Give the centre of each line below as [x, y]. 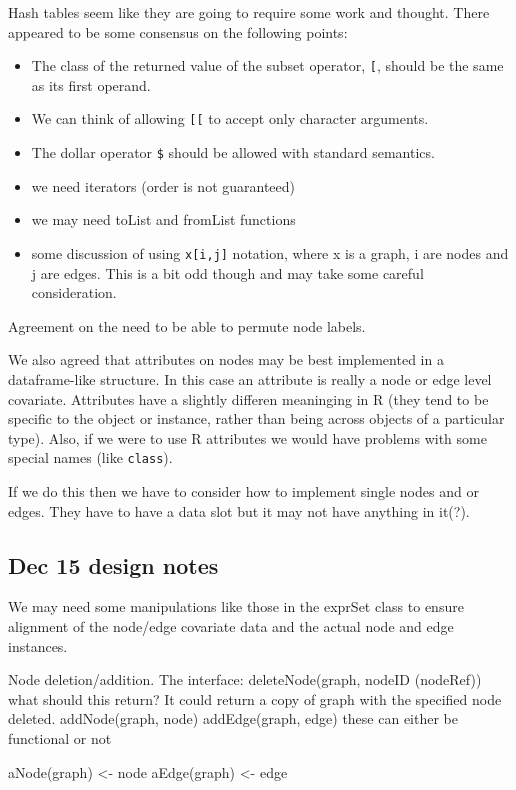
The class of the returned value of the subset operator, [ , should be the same [267, 65]
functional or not [60, 737]
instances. [38, 645]
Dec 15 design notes [113, 564]
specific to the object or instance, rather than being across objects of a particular [256, 418]
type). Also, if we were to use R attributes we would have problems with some [247, 437]
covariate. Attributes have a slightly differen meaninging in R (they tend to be [248, 398]
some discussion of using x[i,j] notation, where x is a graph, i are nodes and [270, 252]
